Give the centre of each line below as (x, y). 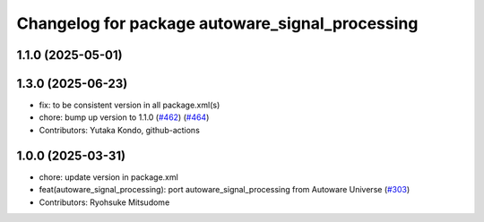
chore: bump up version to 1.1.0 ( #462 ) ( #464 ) (124, 117)
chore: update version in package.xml (108, 177)
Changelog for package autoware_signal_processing (217, 23)
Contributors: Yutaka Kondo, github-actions (120, 130)
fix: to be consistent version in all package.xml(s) (130, 105)
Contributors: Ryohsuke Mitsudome (104, 202)
